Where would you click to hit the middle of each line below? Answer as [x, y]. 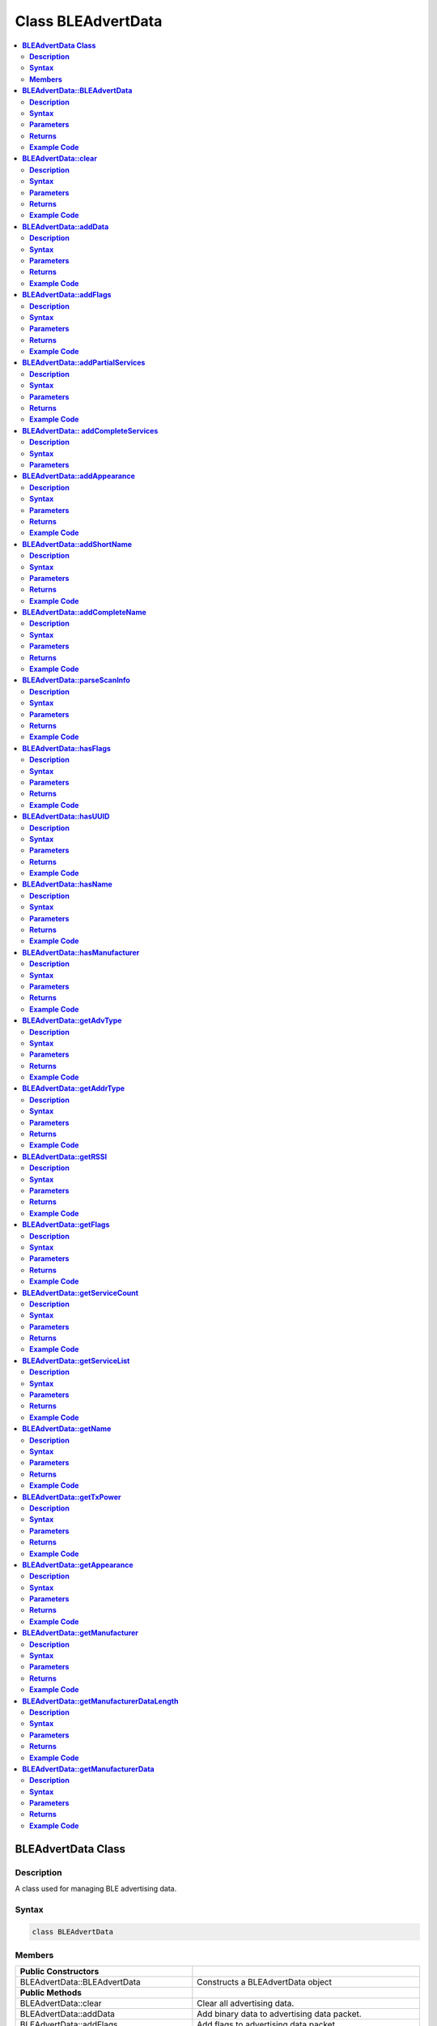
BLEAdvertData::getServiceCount [81, 1293]
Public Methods [51, 1993]
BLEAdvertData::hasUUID [66, 816]
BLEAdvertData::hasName [67, 884]
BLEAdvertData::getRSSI [65, 1156]
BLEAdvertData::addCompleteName [85, 613]
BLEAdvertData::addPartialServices [84, 363]
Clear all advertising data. [246, 2003]
